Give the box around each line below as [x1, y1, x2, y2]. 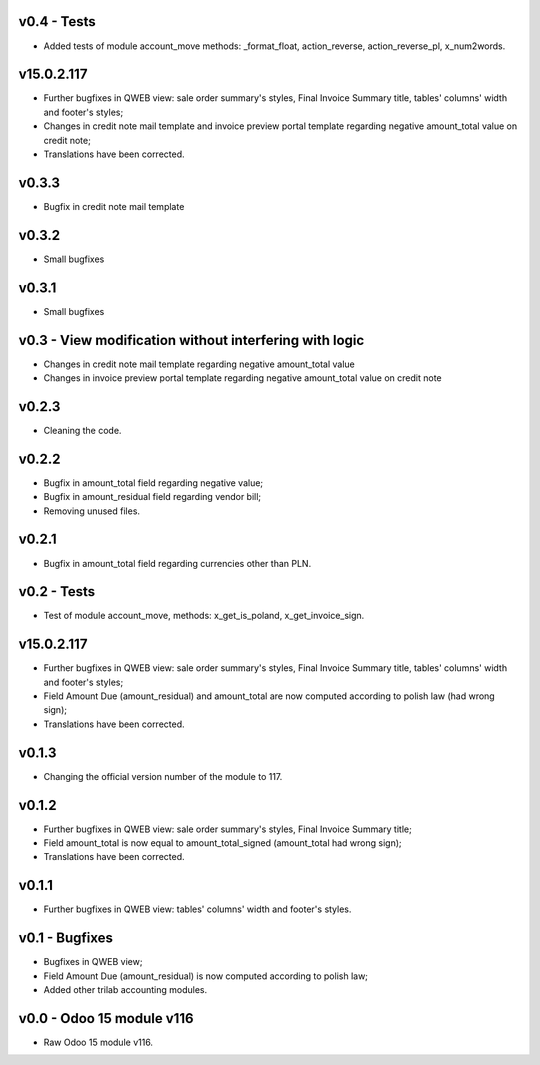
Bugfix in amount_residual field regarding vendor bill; [43, 491, 262, 503]
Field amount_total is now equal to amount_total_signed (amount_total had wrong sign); [43, 837, 402, 849]
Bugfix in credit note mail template [43, 200, 185, 212]
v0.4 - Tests [18, 13, 97, 30]
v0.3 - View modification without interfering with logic [18, 331, 365, 349]
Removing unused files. [43, 505, 140, 517]
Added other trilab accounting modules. [43, 984, 208, 996]
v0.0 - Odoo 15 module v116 [18, 1010, 194, 1027]
